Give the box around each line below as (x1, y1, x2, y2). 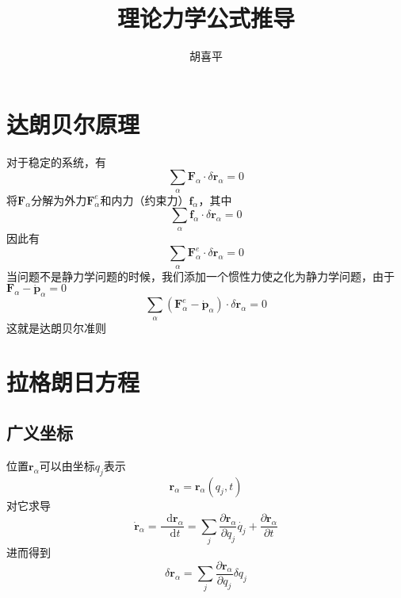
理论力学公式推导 (116, 2, 295, 34)
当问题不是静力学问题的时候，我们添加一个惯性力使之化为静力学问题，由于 (6, 267, 395, 284)
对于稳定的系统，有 (6, 153, 106, 170)
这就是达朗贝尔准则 (6, 319, 106, 335)
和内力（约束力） (100, 191, 189, 208)
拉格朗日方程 (6, 366, 140, 398)
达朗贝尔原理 (6, 107, 140, 140)
